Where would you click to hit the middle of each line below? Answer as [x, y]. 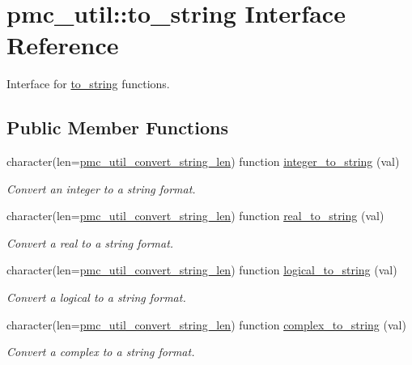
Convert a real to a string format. [90, 242]
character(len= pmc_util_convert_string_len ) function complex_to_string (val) [206, 324]
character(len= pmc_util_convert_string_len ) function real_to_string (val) [195, 216]
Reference [63, 45]
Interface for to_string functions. [88, 84]
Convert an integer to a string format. [101, 188]
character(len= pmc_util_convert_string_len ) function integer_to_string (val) [203, 161]
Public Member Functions [117, 127]
